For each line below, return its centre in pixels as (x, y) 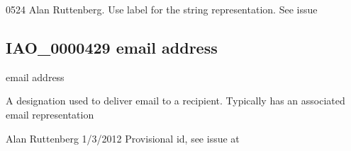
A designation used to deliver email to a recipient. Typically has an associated (175, 101)
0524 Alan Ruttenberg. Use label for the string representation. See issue (162, 9)
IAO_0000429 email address (112, 47)
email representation (50, 114)
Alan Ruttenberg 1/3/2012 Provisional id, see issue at (123, 138)
